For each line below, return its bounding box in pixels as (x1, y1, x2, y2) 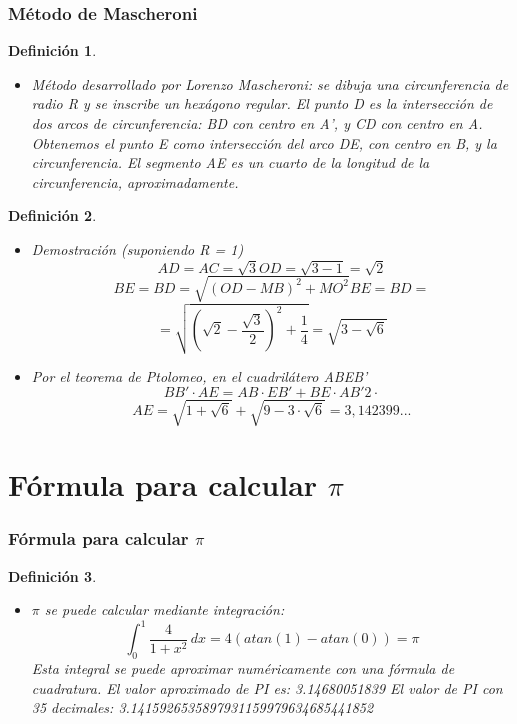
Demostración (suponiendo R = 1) (31, 238, 244, 259)
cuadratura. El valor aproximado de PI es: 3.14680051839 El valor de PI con (31, 677, 503, 698)
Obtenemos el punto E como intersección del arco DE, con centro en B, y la (31, 132, 497, 153)
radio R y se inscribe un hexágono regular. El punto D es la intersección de (31, 93, 493, 114)
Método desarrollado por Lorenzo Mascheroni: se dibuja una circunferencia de (31, 73, 509, 94)
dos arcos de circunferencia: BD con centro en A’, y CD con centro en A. (31, 113, 483, 133)
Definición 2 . (8, 205, 97, 226)
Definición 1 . (8, 40, 97, 61)
